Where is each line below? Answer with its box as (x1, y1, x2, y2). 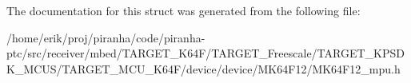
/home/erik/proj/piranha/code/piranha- (6, 29, 205, 45)
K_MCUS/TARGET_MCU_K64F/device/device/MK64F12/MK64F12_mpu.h (6, 60, 401, 77)
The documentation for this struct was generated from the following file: (6, 2, 361, 18)
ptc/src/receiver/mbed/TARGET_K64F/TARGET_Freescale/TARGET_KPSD (6, 45, 405, 61)
